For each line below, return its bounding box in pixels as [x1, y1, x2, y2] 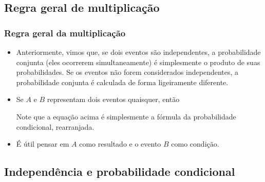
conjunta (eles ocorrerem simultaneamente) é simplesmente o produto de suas [16, 56, 260, 67]
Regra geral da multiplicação [4, 26, 126, 39]
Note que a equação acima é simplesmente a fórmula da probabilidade [16, 111, 236, 122]
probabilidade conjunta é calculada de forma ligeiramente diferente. [16, 76, 229, 87]
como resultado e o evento [79, 138, 161, 149]
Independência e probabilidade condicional [4, 164, 235, 179]
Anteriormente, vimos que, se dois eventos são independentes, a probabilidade [16, 47, 261, 57]
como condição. [171, 138, 219, 149]
